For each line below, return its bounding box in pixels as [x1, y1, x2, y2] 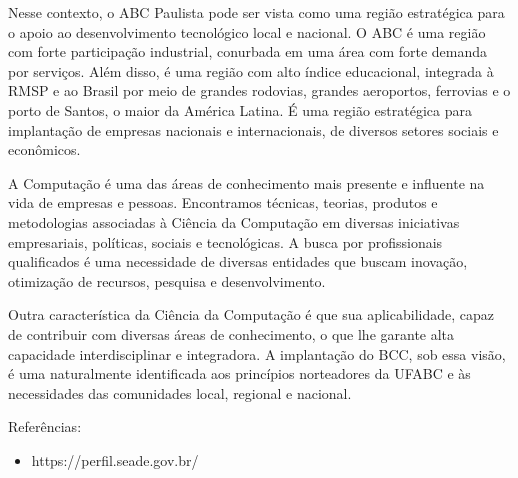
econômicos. [8, 139, 81, 160]
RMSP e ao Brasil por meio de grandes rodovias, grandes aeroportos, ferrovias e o [8, 80, 511, 101]
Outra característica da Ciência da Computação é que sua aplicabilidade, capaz [8, 304, 494, 325]
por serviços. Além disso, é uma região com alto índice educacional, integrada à [8, 60, 494, 81]
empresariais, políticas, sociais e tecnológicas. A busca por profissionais [8, 231, 443, 252]
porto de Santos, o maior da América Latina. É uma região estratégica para [8, 99, 472, 120]
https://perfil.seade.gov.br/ [31, 449, 199, 470]
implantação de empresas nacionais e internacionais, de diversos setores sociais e [8, 119, 499, 140]
